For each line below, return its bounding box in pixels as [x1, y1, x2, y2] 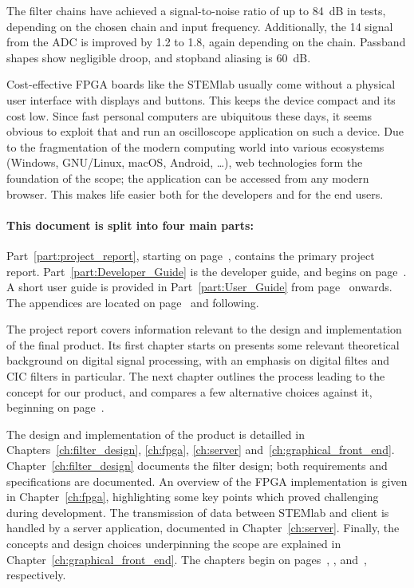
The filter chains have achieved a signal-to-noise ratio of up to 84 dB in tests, [6, 2, 386, 18]
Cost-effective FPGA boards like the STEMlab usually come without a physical [6, 76, 396, 93]
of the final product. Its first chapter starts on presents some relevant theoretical [6, 336, 400, 353]
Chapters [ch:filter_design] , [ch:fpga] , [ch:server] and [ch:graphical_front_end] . [6, 441, 395, 458]
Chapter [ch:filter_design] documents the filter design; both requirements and [6, 457, 388, 474]
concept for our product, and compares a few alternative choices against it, [6, 383, 373, 400]
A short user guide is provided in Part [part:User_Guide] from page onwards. [6, 278, 392, 295]
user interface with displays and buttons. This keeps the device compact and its [6, 91, 396, 108]
